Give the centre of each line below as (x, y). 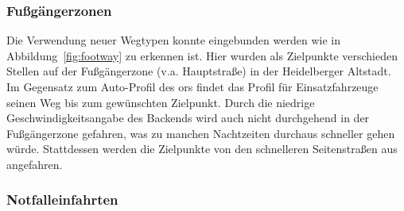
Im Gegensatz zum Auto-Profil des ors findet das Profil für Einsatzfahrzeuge (192, 86)
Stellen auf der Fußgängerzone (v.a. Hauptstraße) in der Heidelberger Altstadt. (199, 71)
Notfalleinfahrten (62, 199)
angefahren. (35, 164)
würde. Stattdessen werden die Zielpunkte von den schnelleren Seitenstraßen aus (202, 149)
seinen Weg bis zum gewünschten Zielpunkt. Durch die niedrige (161, 102)
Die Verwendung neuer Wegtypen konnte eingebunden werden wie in (173, 40)
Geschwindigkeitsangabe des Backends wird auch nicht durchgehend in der (188, 118)
